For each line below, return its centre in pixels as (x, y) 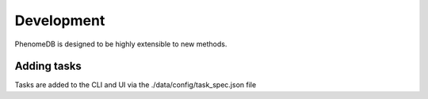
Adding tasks (48, 66)
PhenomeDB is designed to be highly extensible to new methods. (121, 44)
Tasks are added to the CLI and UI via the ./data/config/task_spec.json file (136, 85)
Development (60, 20)
